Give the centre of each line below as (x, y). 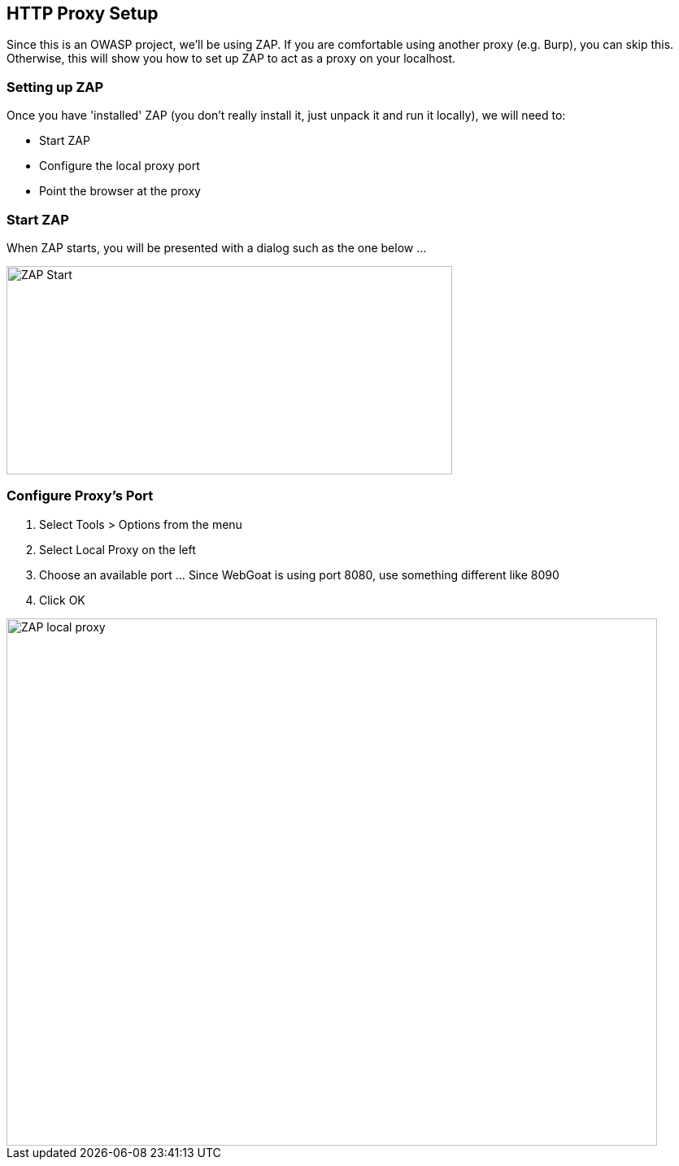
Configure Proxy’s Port (80, 496)
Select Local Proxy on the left (118, 549)
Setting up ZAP (55, 87)
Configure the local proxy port (120, 166)
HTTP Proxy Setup (83, 13)
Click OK (62, 600)
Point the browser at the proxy (120, 191)
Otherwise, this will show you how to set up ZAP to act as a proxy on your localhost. (231, 59)
